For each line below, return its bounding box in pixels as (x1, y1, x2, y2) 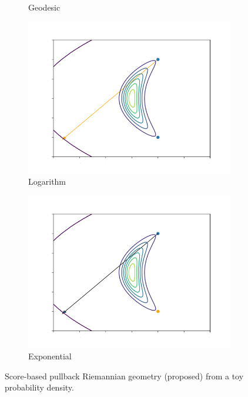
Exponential (28, 349, 72, 362)
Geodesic (28, 1, 61, 13)
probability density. (5, 381, 74, 393)
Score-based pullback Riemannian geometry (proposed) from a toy (5, 369, 244, 382)
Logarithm (28, 175, 66, 188)
